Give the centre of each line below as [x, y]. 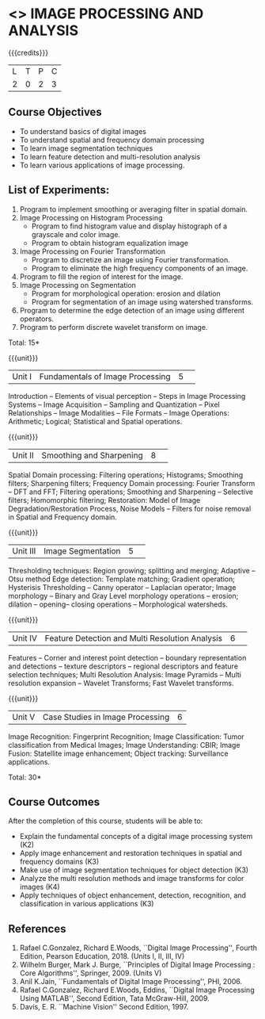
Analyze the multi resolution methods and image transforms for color [132, 879]
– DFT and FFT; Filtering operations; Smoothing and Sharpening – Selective [131, 492]
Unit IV [25, 638]
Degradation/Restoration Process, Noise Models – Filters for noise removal [130, 508]
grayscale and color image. [76, 234]
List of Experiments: [59, 190]
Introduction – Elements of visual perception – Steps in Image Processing [127, 396]
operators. [36, 319]
